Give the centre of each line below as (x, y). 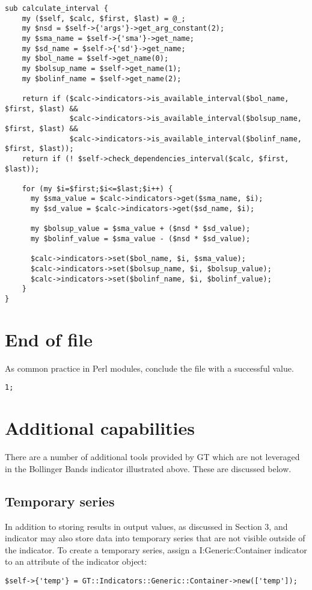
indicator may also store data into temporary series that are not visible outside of (155, 538)
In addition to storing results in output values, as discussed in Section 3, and (146, 526)
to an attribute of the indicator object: (76, 561)
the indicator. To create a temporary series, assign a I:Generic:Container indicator (156, 549)
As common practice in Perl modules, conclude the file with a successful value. (149, 368)
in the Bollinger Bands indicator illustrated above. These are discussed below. (148, 468)
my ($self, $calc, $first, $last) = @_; (104, 18)
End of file (49, 339)
